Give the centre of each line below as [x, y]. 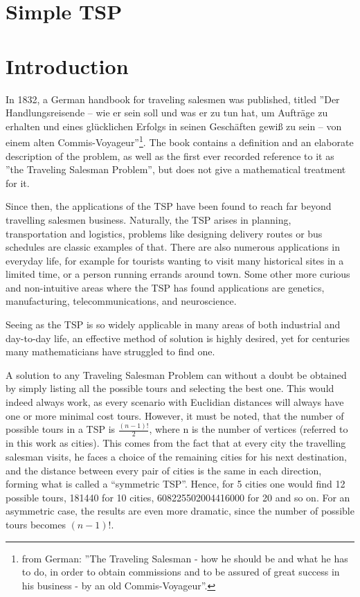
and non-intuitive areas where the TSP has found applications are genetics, [165, 287]
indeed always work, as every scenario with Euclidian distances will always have [175, 402]
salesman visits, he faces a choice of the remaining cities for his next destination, [176, 456]
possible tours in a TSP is [61, 429]
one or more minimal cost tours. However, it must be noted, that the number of [175, 415]
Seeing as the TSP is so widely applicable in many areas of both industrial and [173, 324]
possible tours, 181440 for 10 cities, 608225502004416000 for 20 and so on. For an [178, 497]
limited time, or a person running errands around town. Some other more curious [178, 274]
